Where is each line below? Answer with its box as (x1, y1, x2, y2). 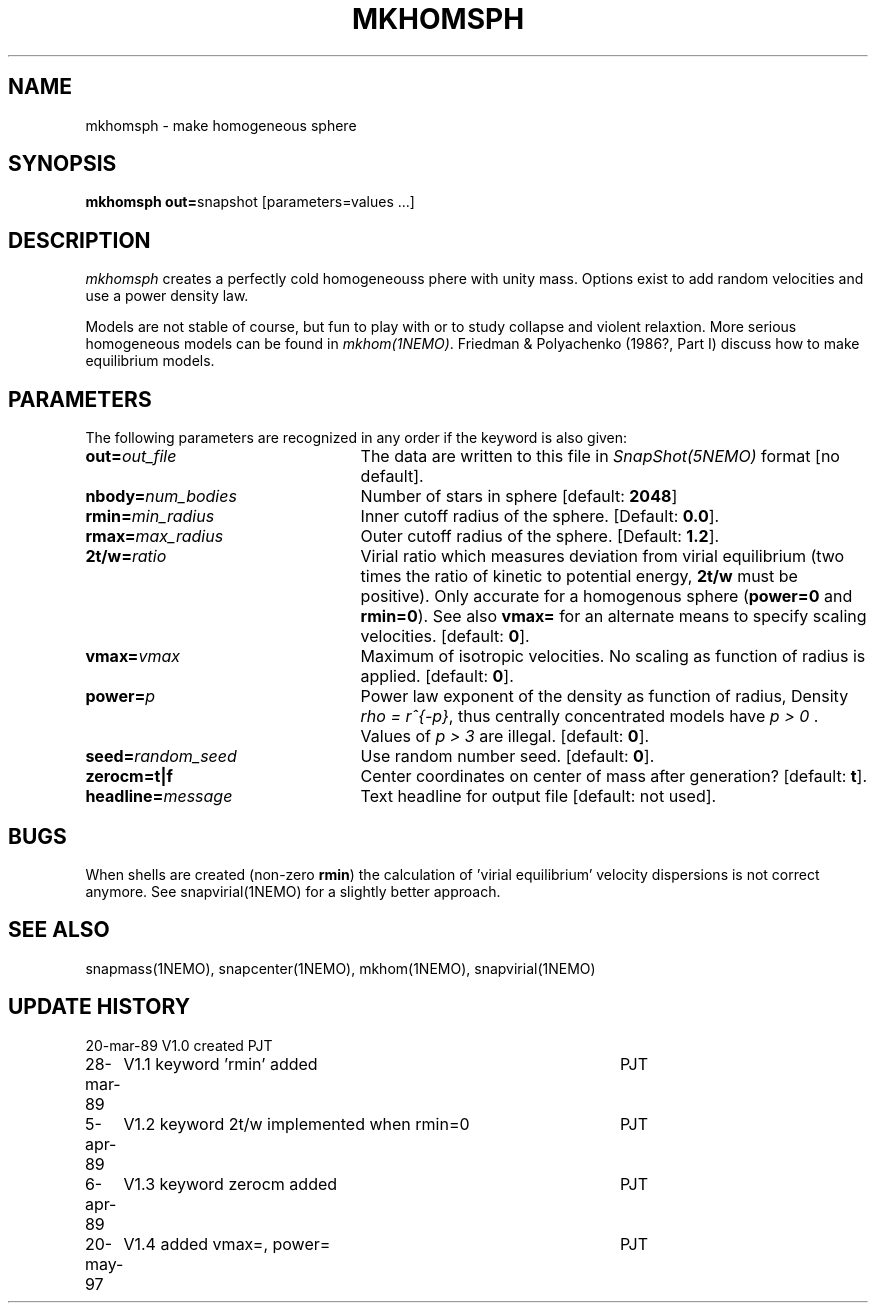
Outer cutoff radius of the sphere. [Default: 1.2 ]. (360, 526, 720, 547)
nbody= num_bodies (85, 486, 237, 507)
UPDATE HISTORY (8, 994, 191, 1020)
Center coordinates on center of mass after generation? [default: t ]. (360, 766, 868, 787)
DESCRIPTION (8, 227, 151, 253)
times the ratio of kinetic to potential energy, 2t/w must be (360, 566, 798, 587)
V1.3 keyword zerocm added (123, 1173, 338, 1194)
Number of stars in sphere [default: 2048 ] (360, 486, 678, 507)
